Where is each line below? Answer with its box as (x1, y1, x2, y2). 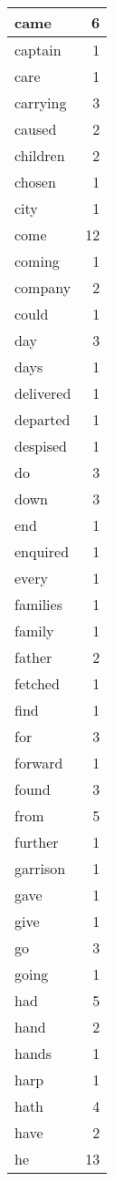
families (14, 594, 62, 615)
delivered (14, 382, 71, 403)
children (14, 145, 65, 166)
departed (14, 409, 71, 430)
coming (14, 250, 60, 271)
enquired (14, 541, 70, 562)
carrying (14, 92, 67, 113)
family (14, 620, 54, 641)
